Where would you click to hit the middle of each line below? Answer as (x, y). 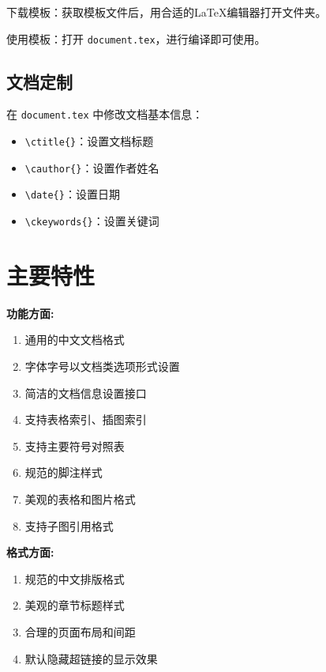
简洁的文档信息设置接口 (86, 393)
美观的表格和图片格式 (80, 499)
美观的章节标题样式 (75, 605)
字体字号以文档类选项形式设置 (102, 366)
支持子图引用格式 (69, 525)
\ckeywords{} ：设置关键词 (92, 221)
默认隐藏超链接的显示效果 (91, 658)
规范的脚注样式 (64, 472)
